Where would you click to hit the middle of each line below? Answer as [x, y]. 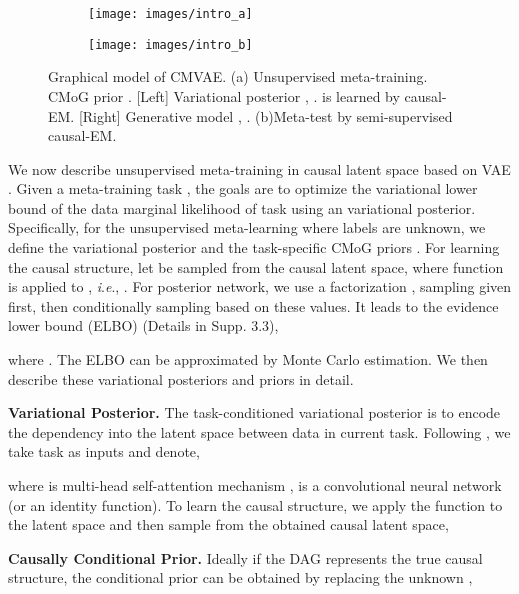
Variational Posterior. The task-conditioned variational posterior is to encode [254, 412]
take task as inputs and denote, [104, 451]
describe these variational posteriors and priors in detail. [181, 378]
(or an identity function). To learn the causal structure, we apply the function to [255, 504]
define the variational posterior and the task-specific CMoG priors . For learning [254, 247]
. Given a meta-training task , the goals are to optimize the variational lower [243, 188]
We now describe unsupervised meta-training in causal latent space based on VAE [259, 168]
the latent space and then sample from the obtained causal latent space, [228, 524]
